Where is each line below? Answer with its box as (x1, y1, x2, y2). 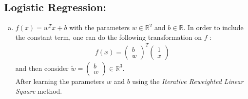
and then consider (15, 63, 69, 73)
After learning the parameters (15, 76, 105, 86)
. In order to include (183, 22, 244, 33)
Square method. (15, 85, 62, 96)
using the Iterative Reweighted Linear (132, 76, 244, 86)
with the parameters (69, 22, 130, 33)
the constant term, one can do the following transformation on (15, 32, 202, 42)
